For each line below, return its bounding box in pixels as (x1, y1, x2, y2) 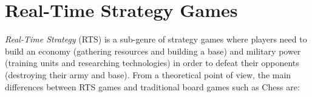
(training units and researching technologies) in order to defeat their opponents (5, 56, 299, 69)
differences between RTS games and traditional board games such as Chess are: (5, 80, 300, 93)
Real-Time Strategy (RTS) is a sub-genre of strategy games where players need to (5, 33, 307, 45)
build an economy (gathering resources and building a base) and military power (5, 44, 301, 57)
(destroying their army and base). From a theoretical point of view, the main (5, 68, 291, 81)
